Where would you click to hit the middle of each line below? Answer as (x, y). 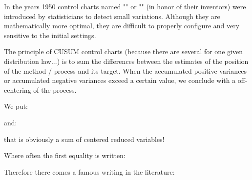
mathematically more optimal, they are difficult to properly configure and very (122, 26)
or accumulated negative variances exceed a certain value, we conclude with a (120, 80)
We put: (16, 106)
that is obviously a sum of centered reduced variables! (84, 139)
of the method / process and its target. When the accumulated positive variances (126, 70)
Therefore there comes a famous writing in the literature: (89, 171)
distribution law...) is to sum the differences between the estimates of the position (126, 61)
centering (18, 90)
